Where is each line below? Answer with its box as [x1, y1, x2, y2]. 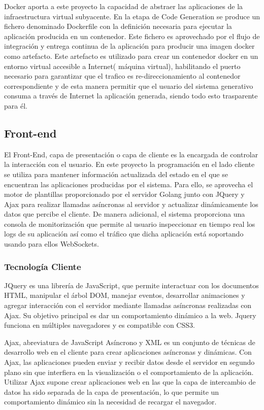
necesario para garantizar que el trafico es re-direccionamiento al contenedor [4, 71, 241, 81]
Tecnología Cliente [4, 260, 81, 272]
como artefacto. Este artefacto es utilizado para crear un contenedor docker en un [4, 50, 258, 61]
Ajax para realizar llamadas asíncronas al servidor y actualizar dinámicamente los [4, 198, 258, 209]
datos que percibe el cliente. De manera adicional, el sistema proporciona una [4, 209, 245, 219]
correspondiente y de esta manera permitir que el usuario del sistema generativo [4, 80, 253, 91]
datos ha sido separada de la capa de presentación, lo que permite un [4, 386, 219, 397]
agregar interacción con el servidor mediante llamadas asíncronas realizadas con [4, 300, 252, 311]
